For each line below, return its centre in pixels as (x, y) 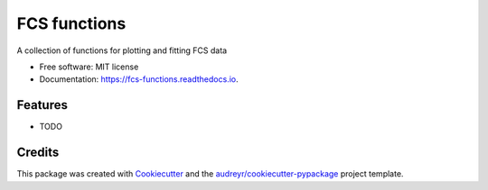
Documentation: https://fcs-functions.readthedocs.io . (139, 79)
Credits (38, 153)
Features (42, 105)
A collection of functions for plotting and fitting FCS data (122, 50)
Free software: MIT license (89, 67)
